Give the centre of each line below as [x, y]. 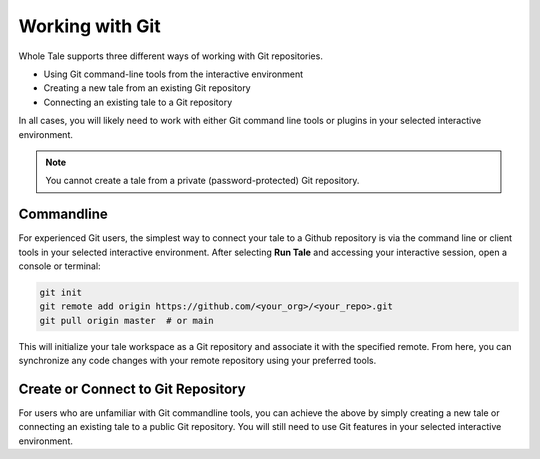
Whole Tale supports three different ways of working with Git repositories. [171, 56]
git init [61, 292]
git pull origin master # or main [126, 320]
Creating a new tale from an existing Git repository [147, 88]
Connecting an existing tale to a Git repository [138, 102]
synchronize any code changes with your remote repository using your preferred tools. [197, 361]
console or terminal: [59, 266]
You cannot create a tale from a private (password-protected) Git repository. [202, 181]
